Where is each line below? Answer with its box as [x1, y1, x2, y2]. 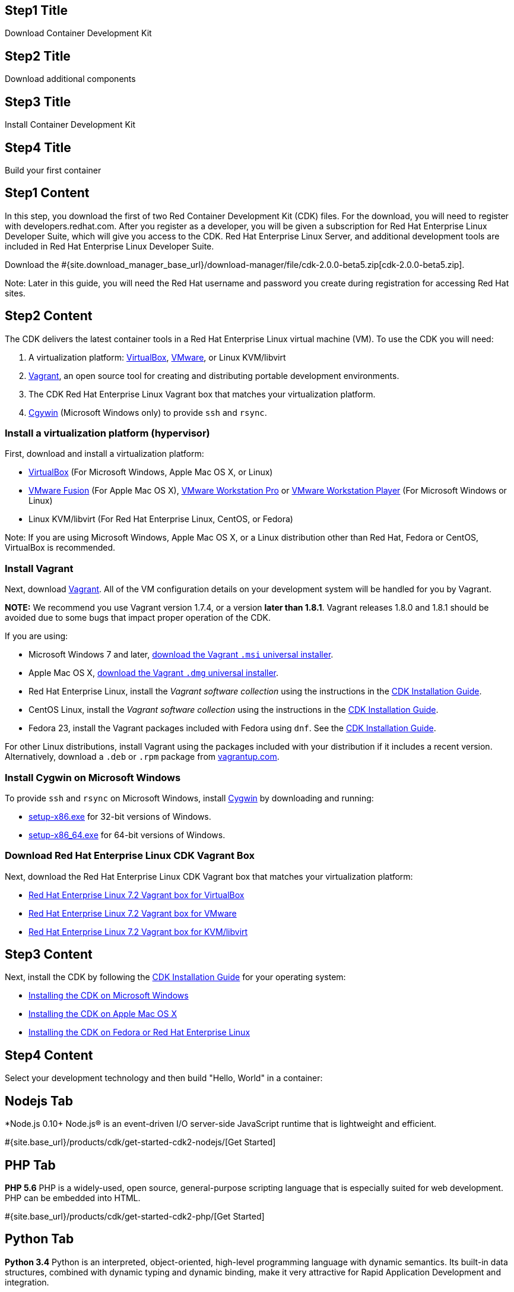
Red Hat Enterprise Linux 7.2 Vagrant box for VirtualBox [28, 889, 245, 900]
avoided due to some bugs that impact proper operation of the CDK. [5, 612, 271, 623]
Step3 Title [5, 94, 71, 109]
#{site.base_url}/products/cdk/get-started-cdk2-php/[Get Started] [5, 1211, 265, 1222]
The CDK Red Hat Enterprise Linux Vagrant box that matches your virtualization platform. [28, 388, 376, 399]
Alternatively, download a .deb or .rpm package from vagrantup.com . [5, 751, 280, 762]
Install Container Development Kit [5, 119, 136, 130]
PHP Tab [5, 1157, 56, 1173]
